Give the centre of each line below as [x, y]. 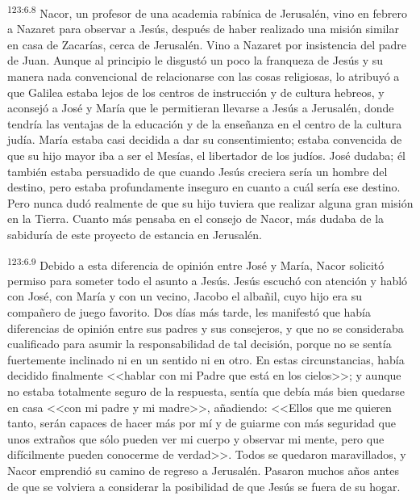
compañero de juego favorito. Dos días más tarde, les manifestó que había [189, 312]
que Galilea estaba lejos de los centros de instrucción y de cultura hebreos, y [196, 92]
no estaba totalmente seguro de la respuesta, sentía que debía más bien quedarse [206, 391]
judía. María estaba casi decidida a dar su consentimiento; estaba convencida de [205, 139]
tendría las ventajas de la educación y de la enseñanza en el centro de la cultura [205, 123]
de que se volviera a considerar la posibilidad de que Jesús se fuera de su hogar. [204, 486]
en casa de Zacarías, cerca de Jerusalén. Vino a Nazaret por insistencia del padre [207, 44]
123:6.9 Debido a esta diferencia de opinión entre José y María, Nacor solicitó [196, 263]
